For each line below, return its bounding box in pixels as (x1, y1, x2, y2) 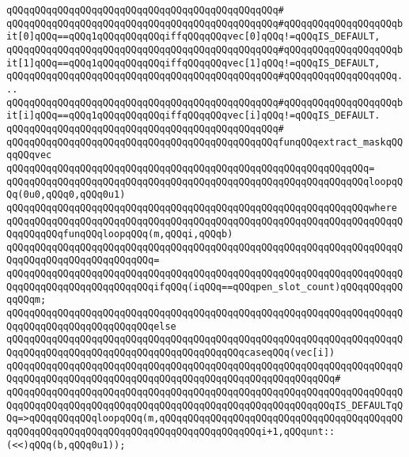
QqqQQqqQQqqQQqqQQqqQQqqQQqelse (6, 320, 176, 332)
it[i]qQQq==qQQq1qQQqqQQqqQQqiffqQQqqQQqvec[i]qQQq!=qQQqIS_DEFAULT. (6, 110, 381, 122)
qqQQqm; (6, 294, 47, 306)
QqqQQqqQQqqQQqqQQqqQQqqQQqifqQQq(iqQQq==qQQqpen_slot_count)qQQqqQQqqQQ (6, 281, 403, 293)
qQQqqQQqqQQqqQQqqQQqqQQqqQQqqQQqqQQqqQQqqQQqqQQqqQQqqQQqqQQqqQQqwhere (6, 202, 397, 213)
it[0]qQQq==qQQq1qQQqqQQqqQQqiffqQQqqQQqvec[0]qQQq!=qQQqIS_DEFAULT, (6, 31, 381, 43)
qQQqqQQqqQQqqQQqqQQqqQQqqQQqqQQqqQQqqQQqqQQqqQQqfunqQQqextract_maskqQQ (6, 136, 403, 148)
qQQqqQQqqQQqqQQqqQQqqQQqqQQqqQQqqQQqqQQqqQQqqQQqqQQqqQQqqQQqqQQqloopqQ (6, 176, 403, 187)
